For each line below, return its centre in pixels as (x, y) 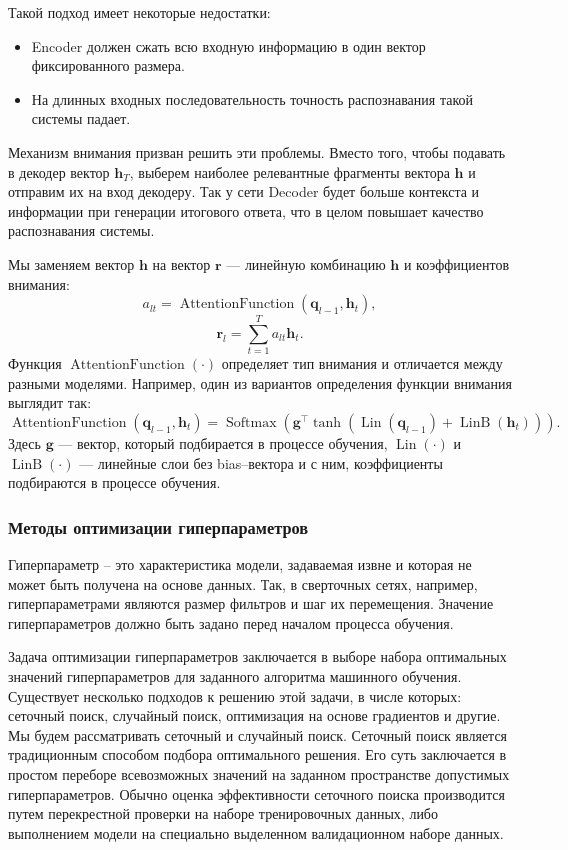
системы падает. (81, 118)
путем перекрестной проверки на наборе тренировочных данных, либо (223, 813)
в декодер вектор (59, 171)
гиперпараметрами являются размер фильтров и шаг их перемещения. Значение (251, 603)
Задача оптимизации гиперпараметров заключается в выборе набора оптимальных (257, 656)
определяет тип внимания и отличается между (362, 363)
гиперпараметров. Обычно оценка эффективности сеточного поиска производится (256, 793)
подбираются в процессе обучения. (114, 482)
